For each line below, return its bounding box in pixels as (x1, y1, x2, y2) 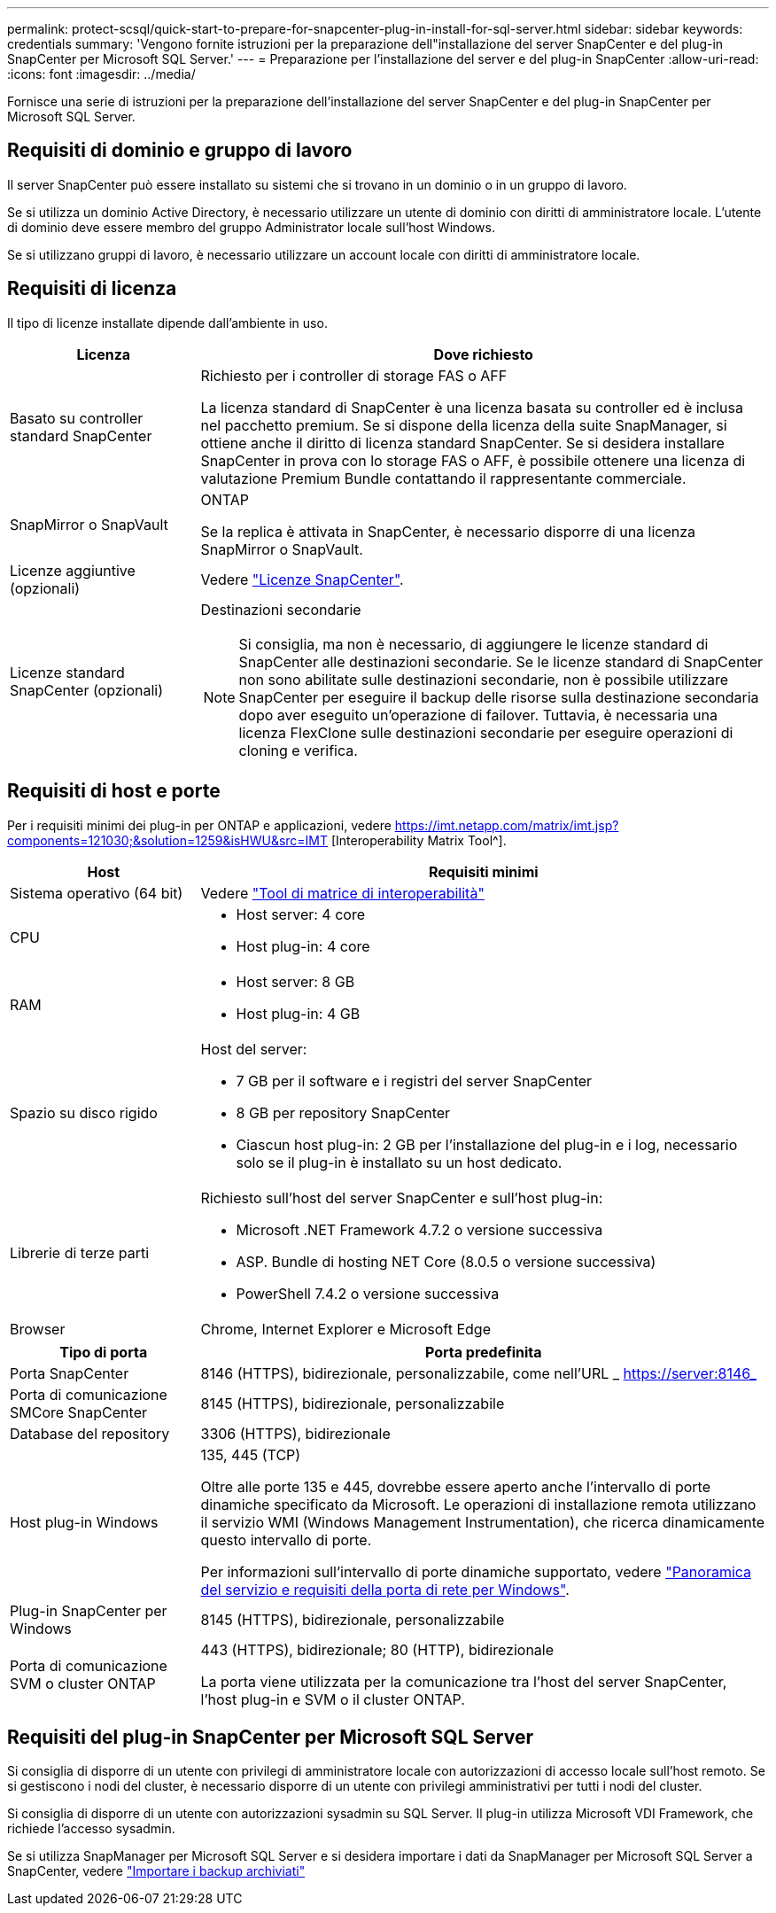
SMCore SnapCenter (10, 1403, 147, 1421)
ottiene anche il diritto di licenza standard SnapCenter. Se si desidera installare (200, 433, 725, 452)
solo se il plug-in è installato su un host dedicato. (236, 1153, 563, 1171)
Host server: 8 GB (236, 972, 355, 991)
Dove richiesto (433, 345, 533, 363)
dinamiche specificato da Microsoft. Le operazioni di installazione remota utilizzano (200, 1495, 757, 1513)
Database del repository (10, 1424, 170, 1443)
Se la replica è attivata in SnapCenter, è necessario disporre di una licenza (200, 522, 696, 540)
